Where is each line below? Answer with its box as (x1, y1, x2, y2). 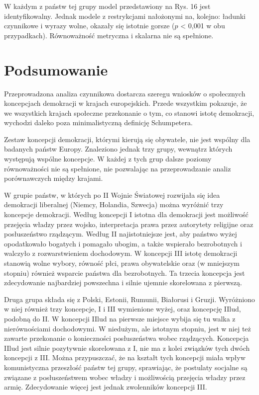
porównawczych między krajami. (4, 173, 103, 183)
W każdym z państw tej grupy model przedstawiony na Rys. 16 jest (4, 1, 211, 11)
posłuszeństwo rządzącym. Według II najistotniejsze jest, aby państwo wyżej (4, 229, 237, 239)
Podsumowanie (4, 59, 108, 79)
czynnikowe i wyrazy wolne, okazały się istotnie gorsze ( (4, 20, 175, 31)
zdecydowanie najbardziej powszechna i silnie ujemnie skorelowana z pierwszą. (4, 277, 242, 288)
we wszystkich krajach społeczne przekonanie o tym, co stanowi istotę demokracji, (4, 107, 255, 118)
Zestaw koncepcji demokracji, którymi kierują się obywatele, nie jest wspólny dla (4, 134, 251, 144)
